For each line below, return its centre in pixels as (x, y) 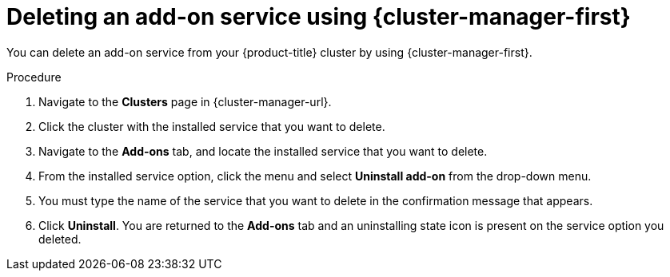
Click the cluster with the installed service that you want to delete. (212, 126)
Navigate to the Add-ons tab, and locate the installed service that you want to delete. (263, 151)
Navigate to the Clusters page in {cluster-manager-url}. (185, 101)
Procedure (34, 77)
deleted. (60, 239)
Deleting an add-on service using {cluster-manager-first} (319, 17)
